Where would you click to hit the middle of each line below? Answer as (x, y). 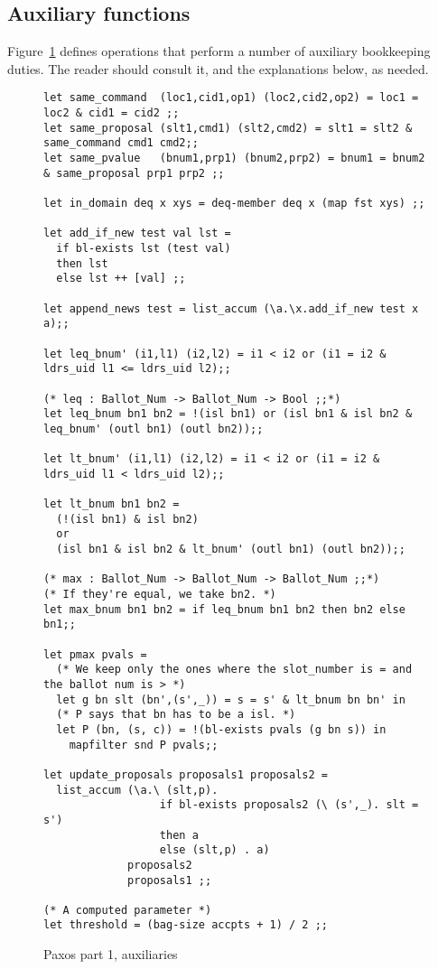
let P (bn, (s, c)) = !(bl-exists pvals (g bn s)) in (221, 729)
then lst (82, 263)
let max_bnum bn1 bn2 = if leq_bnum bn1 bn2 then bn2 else (224, 609)
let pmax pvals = (95, 654)
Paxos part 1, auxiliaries (111, 954)
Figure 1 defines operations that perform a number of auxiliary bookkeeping (219, 51)
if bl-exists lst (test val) (144, 248)
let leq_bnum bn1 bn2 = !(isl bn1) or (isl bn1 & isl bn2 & (228, 414)
